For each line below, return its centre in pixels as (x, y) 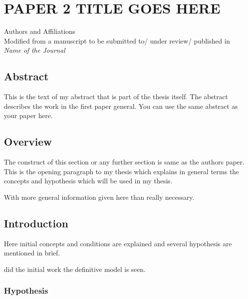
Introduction (36, 223)
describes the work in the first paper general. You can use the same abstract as (121, 106)
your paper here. (28, 115)
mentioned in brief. (32, 253)
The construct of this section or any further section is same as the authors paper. (124, 162)
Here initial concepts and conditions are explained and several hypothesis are (118, 243)
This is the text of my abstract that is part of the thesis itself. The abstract (116, 97)
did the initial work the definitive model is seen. (75, 269)
